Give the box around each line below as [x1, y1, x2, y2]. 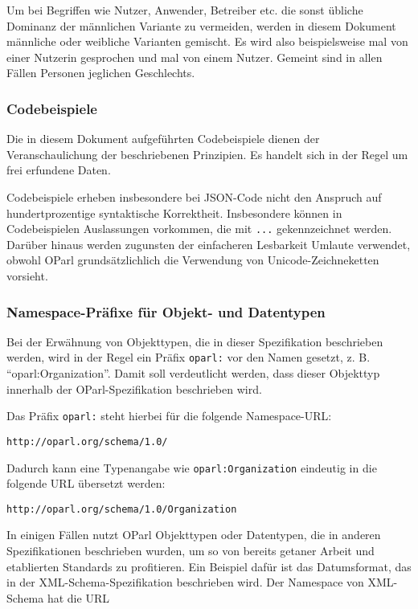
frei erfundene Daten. [6, 161, 111, 178]
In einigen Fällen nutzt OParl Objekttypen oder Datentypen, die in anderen [6, 526, 381, 543]
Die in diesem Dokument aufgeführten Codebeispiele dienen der [6, 130, 320, 147]
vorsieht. [6, 268, 48, 284]
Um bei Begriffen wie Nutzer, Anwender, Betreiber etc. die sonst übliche [6, 2, 363, 18]
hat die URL [47, 589, 109, 606]
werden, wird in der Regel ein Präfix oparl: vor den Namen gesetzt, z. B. [6, 349, 371, 366]
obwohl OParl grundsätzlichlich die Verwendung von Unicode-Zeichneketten [6, 251, 379, 268]
